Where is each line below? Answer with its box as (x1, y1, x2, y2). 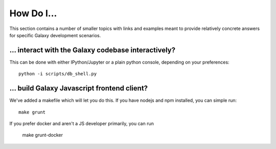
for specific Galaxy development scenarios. (9, 32, 101, 38)
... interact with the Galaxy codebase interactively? (9, 46, 176, 54)
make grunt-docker (22, 132, 63, 138)
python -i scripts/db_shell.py (18, 71, 97, 77)
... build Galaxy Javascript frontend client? (9, 84, 148, 93)
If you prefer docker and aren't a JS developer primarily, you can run (9, 120, 154, 127)
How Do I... (9, 8, 57, 19)
